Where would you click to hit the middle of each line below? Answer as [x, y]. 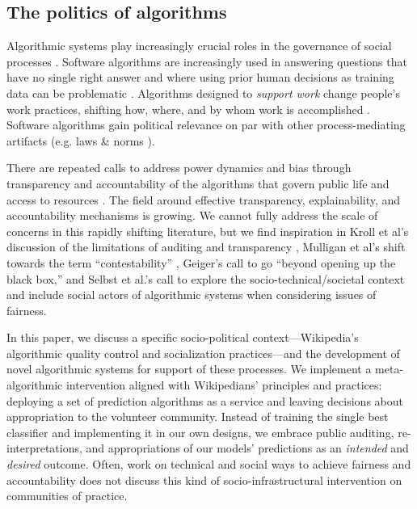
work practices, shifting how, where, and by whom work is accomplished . [189, 109]
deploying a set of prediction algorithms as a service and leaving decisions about [205, 400]
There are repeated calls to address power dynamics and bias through [179, 168]
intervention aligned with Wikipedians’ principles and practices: [224, 385]
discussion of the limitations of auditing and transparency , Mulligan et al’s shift [206, 247]
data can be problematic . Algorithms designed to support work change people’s [203, 93]
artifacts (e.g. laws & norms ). [81, 140]
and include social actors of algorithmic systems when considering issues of [192, 294]
